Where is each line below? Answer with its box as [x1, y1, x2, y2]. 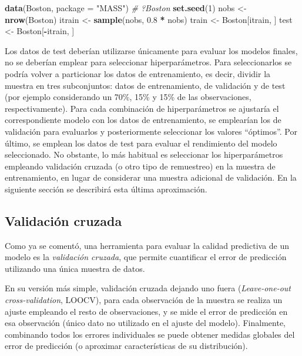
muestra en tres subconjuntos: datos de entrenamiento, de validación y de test [5, 79, 286, 91]
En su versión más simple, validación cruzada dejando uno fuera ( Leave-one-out [5, 282, 291, 294]
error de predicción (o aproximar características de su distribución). [5, 340, 248, 352]
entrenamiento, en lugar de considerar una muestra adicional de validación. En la [5, 171, 297, 184]
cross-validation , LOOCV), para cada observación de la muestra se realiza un [5, 294, 283, 306]
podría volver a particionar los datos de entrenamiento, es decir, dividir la [5, 67, 271, 79]
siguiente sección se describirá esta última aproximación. [5, 182, 207, 195]
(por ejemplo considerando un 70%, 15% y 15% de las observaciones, [5, 91, 251, 103]
